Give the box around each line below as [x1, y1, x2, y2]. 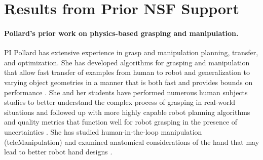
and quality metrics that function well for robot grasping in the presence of [4, 116, 238, 127]
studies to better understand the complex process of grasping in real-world [4, 97, 236, 107]
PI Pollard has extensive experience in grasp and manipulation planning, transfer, [4, 47, 258, 58]
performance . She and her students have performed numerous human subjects [4, 87, 248, 97]
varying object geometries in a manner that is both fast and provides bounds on [4, 76, 253, 87]
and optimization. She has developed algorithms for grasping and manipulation [4, 57, 250, 67]
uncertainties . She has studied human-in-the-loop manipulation [4, 126, 202, 137]
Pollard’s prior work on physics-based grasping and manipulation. [4, 27, 239, 38]
